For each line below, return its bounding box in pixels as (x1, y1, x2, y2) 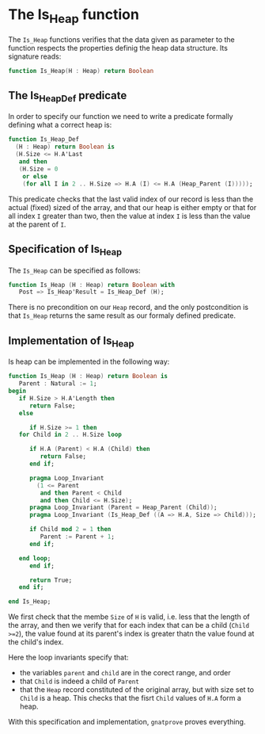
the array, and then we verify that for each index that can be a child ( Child (8, 621, 250, 630)
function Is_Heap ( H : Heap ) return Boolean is (8, 373, 168, 380)
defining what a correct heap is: (8, 120, 112, 130)
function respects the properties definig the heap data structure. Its (8, 43, 228, 52)
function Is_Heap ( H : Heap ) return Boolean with (8, 281, 176, 289)
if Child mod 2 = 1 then (28, 526, 112, 533)
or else (22, 172, 47, 180)
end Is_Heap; (8, 598, 51, 606)
